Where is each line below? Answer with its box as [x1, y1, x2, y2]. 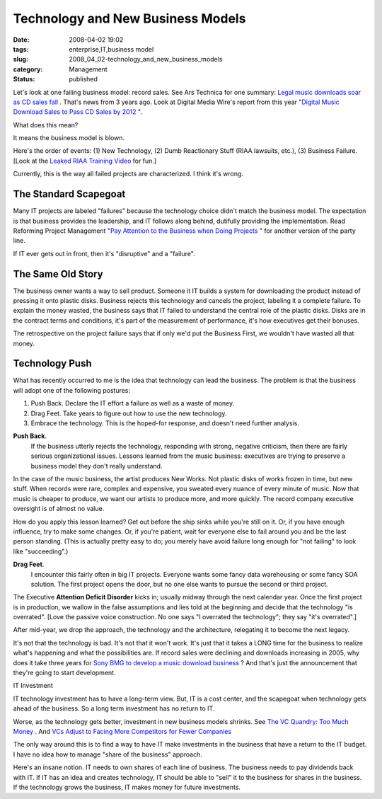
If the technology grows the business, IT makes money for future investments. [13, 783, 241, 791]
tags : [13, 45, 29, 53]
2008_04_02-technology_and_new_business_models [69, 55, 223, 64]
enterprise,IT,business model [69, 45, 154, 53]
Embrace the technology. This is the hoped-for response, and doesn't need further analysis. [30, 419, 300, 427]
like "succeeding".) [13, 547, 69, 556]
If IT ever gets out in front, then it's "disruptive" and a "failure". [13, 249, 195, 258]
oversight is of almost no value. [13, 505, 105, 513]
